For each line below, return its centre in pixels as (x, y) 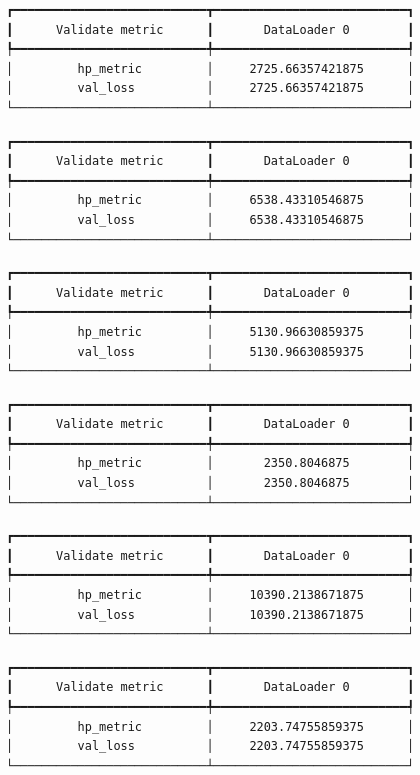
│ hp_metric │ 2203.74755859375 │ (210, 726)
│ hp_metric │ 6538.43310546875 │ (210, 200)
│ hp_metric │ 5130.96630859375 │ (210, 331)
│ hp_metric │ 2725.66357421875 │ (210, 68)
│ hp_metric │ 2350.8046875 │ (210, 463)
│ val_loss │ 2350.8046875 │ (210, 483)
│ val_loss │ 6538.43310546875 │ (210, 219)
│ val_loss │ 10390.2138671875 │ (210, 614)
